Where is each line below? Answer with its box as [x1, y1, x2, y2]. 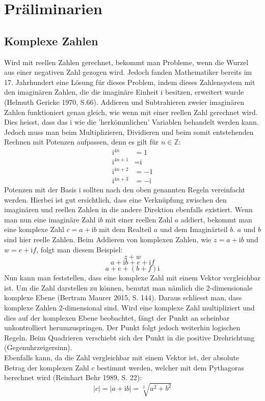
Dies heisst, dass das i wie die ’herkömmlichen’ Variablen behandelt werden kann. [4, 117, 259, 127]
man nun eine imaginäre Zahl [4, 214, 96, 224]
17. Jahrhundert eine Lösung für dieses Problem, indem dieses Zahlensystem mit [4, 76, 255, 87]
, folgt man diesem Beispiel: [36, 244, 123, 254]
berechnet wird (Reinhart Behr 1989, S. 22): [4, 372, 142, 383]
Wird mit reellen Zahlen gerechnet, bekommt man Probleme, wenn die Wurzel [4, 56, 249, 67]
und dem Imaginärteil [160, 224, 228, 235]
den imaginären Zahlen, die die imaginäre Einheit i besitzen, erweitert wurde [4, 87, 244, 97]
